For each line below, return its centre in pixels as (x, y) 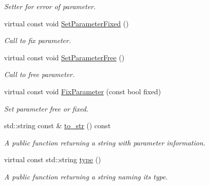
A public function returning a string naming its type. (86, 176)
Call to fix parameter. (38, 40)
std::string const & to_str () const (58, 125)
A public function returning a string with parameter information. (105, 142)
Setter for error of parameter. (50, 6)
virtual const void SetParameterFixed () (66, 23)
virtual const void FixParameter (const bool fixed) (83, 91)
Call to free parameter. (40, 74)
